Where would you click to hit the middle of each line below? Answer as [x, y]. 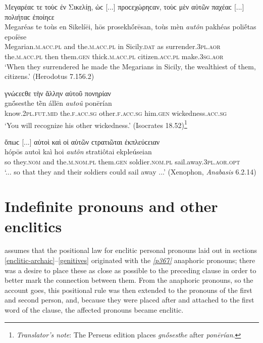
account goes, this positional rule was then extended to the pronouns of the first [128, 290]
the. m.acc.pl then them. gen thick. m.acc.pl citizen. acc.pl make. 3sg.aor [114, 56]
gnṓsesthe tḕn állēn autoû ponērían [58, 103]
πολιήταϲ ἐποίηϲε [30, 16]
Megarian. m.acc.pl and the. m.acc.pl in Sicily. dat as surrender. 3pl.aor [113, 46]
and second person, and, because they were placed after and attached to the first [129, 300]
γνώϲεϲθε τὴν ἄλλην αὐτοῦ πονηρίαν [58, 93]
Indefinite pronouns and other [111, 206]
